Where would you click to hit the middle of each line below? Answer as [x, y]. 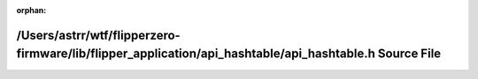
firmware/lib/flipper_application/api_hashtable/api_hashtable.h [196, 54]
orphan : [31, 10]
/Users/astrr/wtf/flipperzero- [98, 35]
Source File [409, 54]
